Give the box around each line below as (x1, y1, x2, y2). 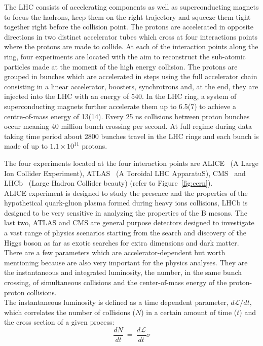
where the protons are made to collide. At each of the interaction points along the (4, 41, 258, 52)
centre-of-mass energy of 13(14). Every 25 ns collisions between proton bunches (4, 111, 250, 121)
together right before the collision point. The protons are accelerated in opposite (4, 21, 254, 32)
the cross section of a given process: (4, 317, 115, 327)
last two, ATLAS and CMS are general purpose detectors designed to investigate (4, 217, 254, 228)
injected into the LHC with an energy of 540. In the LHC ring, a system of (4, 91, 237, 101)
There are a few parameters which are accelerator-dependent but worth (4, 247, 226, 258)
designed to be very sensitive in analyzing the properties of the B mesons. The (4, 207, 247, 218)
